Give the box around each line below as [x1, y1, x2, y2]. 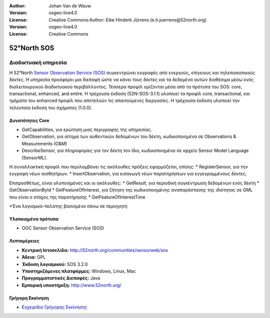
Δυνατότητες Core [9, 117, 49, 123]
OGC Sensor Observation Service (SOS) [21, 225, 104, 231]
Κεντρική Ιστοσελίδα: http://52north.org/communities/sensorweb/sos [21, 247, 168, 253]
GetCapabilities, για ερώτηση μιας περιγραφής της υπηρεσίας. [21, 126, 152, 132]
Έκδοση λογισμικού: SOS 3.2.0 [21, 261, 88, 267]
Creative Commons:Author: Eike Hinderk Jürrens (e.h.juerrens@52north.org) [48, 16, 207, 22]
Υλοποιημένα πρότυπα [9, 215, 59, 222]
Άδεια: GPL [21, 254, 46, 260]
